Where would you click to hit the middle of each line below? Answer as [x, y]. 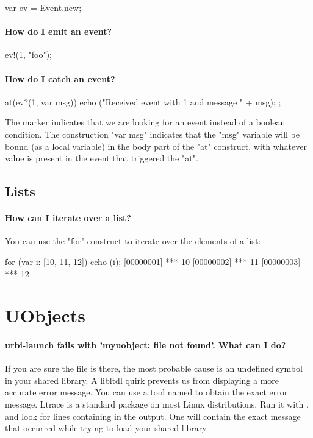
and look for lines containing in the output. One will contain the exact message [153, 416]
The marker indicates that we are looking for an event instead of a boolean [145, 122]
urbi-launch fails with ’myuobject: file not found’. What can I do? [146, 345]
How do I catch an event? [60, 78]
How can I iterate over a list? [68, 218]
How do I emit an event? [59, 31]
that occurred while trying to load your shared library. [107, 428]
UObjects [45, 315]
